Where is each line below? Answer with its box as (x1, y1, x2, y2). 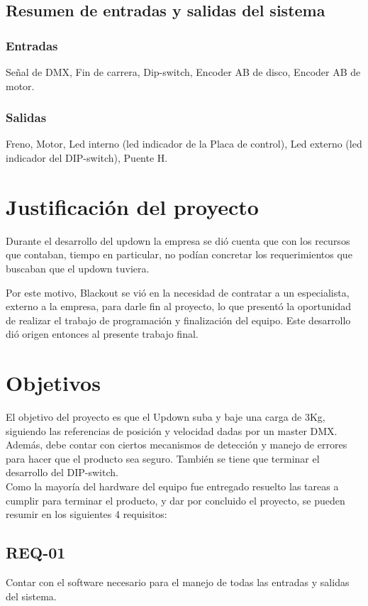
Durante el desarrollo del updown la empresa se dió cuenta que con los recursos (6, 233, 350, 248)
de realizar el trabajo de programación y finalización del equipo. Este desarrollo (6, 312, 351, 327)
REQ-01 (6, 541, 66, 563)
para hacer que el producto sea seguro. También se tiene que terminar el (6, 451, 320, 465)
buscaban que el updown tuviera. (6, 260, 150, 275)
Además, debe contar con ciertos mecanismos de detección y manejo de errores (6, 437, 347, 452)
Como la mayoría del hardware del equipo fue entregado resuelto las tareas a (6, 478, 339, 493)
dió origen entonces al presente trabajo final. (6, 326, 199, 341)
